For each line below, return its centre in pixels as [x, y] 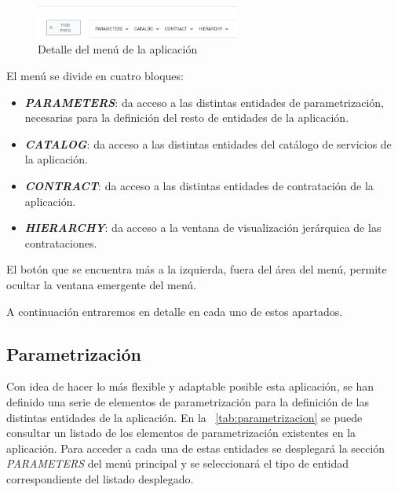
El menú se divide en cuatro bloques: [95, 76]
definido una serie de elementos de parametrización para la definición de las [188, 401]
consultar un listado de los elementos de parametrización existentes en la [181, 433]
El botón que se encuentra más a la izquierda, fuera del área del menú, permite [197, 269]
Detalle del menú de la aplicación [118, 49]
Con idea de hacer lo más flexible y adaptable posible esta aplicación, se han [190, 386]
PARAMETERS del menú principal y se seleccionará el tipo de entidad [178, 463]
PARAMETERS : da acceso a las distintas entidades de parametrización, [204, 102]
